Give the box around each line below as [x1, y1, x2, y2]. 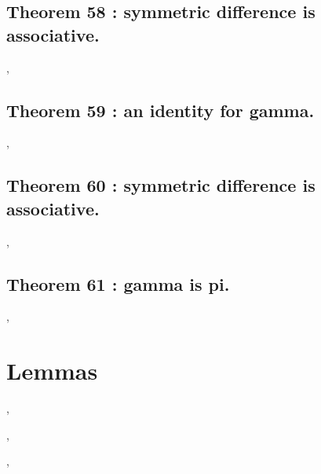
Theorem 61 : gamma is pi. [6, 271, 230, 296]
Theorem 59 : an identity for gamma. [6, 97, 315, 122]
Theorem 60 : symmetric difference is [6, 173, 316, 197]
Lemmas [6, 355, 98, 387]
